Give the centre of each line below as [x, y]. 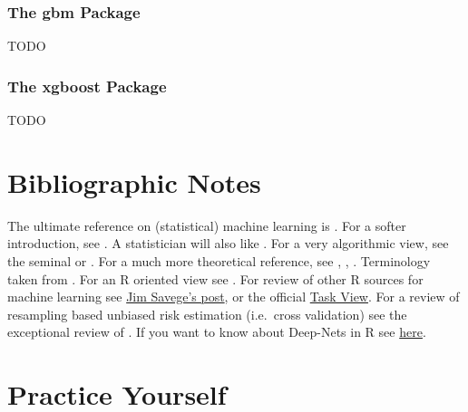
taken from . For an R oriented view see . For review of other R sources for [215, 278]
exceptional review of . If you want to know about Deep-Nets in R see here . [217, 332]
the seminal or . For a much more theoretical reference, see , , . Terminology [219, 260]
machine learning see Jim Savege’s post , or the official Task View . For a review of [234, 297]
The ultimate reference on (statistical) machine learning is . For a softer [207, 225]
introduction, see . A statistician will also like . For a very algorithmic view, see [228, 243]
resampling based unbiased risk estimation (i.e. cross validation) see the [207, 314]
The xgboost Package [87, 86]
